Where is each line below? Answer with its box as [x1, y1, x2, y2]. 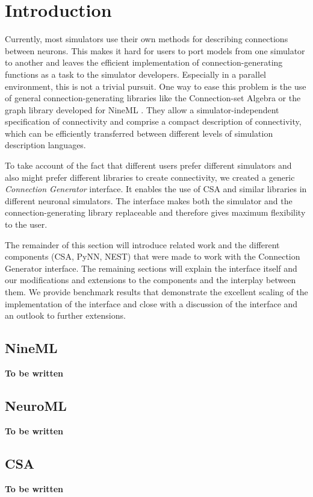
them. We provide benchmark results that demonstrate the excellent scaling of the [5, 286, 308, 298]
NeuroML [5, 396, 67, 414]
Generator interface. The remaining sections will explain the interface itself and [5, 261, 297, 274]
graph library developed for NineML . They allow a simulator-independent [5, 103, 279, 116]
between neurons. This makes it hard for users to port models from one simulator [5, 44, 305, 57]
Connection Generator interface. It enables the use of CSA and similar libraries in [5, 183, 307, 195]
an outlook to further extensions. [5, 309, 126, 322]
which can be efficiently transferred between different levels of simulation [5, 127, 273, 139]
